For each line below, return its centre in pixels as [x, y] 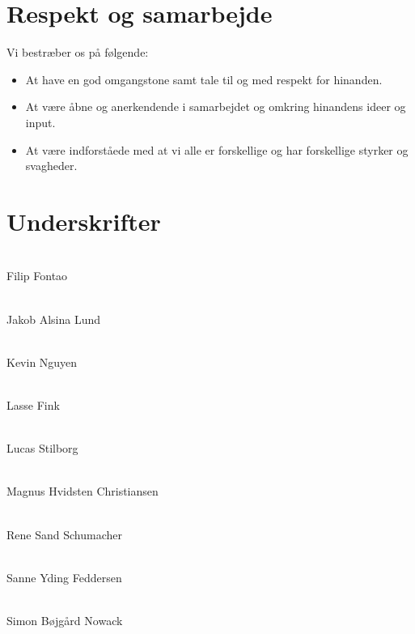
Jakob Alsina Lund [53, 319]
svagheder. [51, 166]
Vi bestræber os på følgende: [78, 52]
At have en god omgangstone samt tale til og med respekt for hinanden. [204, 79]
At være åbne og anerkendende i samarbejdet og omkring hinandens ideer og [216, 106]
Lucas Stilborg [42, 448]
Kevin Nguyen [42, 362]
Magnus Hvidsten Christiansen [83, 491]
